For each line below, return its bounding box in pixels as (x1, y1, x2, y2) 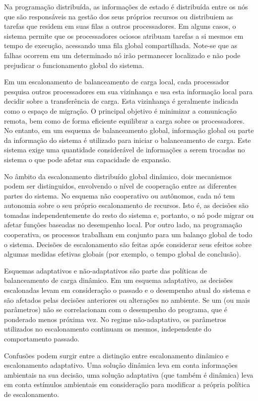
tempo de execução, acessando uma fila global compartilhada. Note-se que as (4, 40, 238, 51)
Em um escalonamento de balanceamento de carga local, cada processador (4, 76, 229, 87)
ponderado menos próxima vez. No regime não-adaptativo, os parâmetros (4, 314, 226, 324)
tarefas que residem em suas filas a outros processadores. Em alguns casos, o (4, 21, 236, 31)
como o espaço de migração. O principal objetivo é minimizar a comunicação (4, 105, 237, 116)
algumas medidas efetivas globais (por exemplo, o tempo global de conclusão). (4, 249, 241, 259)
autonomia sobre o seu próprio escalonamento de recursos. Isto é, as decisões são (4, 200, 249, 210)
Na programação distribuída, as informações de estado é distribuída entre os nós (4, 1, 248, 11)
